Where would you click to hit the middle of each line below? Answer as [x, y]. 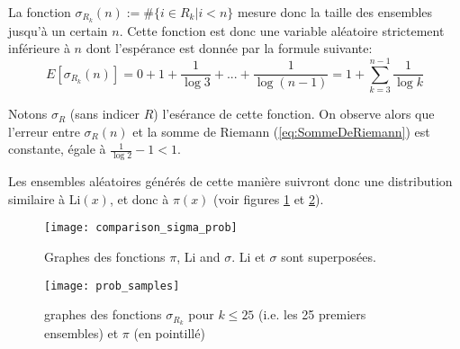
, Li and [198, 257]
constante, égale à [57, 149]
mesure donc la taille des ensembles [335, 12]
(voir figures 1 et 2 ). [269, 198]
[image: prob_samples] [112, 286]
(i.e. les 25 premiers [312, 314]
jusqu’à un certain [58, 30]
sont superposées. [329, 257]
